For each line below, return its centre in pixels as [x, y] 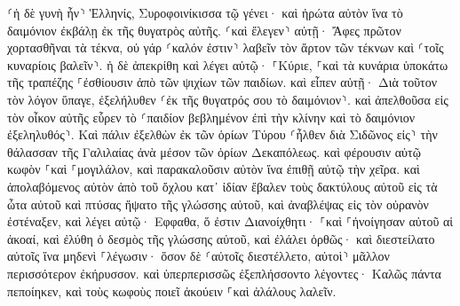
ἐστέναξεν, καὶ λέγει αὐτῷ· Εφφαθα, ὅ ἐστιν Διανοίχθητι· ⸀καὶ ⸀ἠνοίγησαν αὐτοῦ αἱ [230, 221]
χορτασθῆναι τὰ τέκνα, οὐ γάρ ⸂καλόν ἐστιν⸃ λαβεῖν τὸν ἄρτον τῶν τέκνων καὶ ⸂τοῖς [226, 47]
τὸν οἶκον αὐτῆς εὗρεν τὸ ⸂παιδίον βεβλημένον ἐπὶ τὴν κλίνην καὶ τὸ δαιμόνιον [211, 117]
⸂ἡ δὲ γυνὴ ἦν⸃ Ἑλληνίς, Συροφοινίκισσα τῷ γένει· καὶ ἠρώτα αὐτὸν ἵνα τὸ [205, 12]
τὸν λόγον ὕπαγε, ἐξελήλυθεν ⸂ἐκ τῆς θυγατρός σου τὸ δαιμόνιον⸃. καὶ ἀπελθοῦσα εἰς [228, 99]
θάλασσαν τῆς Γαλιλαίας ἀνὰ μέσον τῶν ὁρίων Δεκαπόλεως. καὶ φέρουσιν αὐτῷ [214, 151]
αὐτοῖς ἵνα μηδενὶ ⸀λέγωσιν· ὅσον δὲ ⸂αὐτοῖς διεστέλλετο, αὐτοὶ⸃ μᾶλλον [198, 256]
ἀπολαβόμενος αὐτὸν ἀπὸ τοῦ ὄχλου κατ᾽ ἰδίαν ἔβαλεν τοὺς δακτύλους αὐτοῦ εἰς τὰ [222, 186]
